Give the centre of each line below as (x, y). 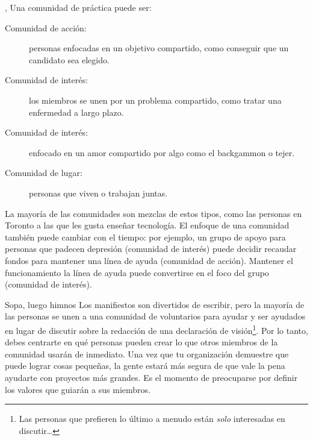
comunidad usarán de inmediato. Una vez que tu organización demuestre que (147, 354)
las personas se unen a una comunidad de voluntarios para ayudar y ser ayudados (155, 316)
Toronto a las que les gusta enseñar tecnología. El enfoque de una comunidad (147, 225)
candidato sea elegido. (69, 59)
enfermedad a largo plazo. (76, 112)
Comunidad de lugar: (44, 173)
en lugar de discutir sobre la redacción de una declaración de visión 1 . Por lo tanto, (156, 329)
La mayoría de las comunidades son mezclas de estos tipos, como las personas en (153, 213)
